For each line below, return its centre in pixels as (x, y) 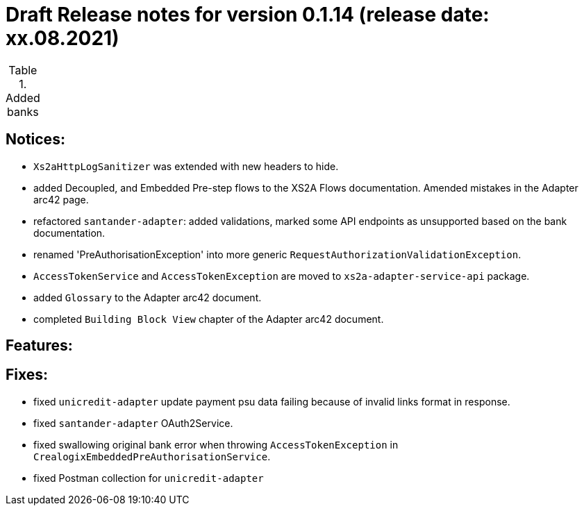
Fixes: (27, 375)
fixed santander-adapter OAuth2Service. (133, 423)
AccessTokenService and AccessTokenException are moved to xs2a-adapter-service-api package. (282, 276)
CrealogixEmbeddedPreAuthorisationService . (152, 456)
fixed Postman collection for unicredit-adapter (149, 478)
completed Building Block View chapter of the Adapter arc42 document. (209, 319)
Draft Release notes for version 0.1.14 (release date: (248, 15)
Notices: (35, 140)
